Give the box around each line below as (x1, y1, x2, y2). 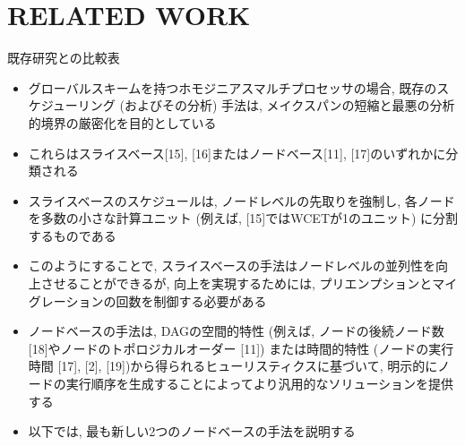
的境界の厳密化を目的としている (28, 113, 217, 132)
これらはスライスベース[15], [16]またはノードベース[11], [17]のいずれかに (28, 143, 446, 162)
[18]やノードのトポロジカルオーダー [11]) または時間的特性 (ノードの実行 (28, 339, 454, 357)
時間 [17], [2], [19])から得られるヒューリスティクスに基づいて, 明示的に (28, 356, 438, 375)
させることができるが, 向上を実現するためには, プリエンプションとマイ (40, 274, 458, 293)
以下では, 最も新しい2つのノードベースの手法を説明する (28, 422, 356, 441)
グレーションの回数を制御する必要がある (28, 291, 267, 310)
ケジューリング (28, 96, 116, 115)
